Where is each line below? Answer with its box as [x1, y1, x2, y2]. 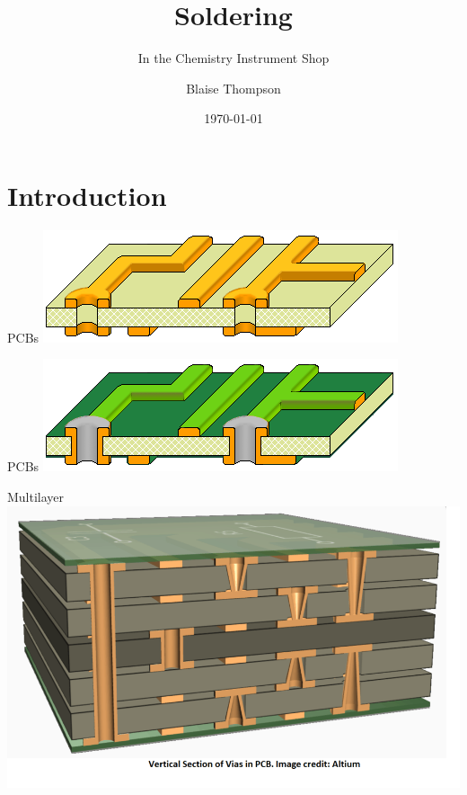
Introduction [7, 176, 167, 213]
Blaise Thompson [186, 78, 281, 97]
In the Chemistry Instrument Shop [137, 49, 330, 67]
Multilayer [7, 487, 65, 506]
